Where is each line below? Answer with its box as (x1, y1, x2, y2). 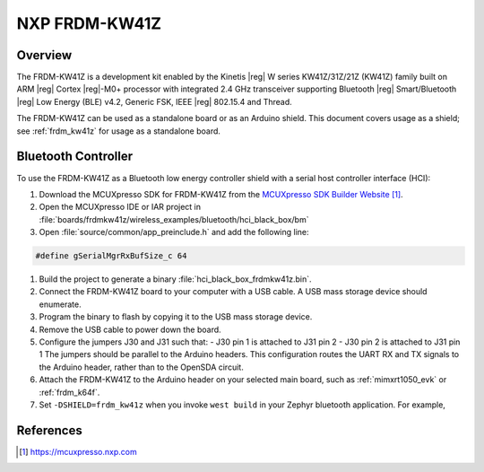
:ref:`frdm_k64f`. (39, 387, 100, 398)
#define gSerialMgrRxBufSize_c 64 (35, 251, 187, 261)
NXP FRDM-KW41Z (16, 13, 161, 33)
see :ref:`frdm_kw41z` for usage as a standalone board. (16, 126, 221, 136)
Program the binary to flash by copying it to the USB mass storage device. (39, 311, 313, 322)
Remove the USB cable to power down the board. (39, 324, 221, 335)
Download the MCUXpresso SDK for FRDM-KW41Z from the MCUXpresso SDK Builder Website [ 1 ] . (39, 188, 403, 199)
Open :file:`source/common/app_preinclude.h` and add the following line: (39, 227, 309, 238)
